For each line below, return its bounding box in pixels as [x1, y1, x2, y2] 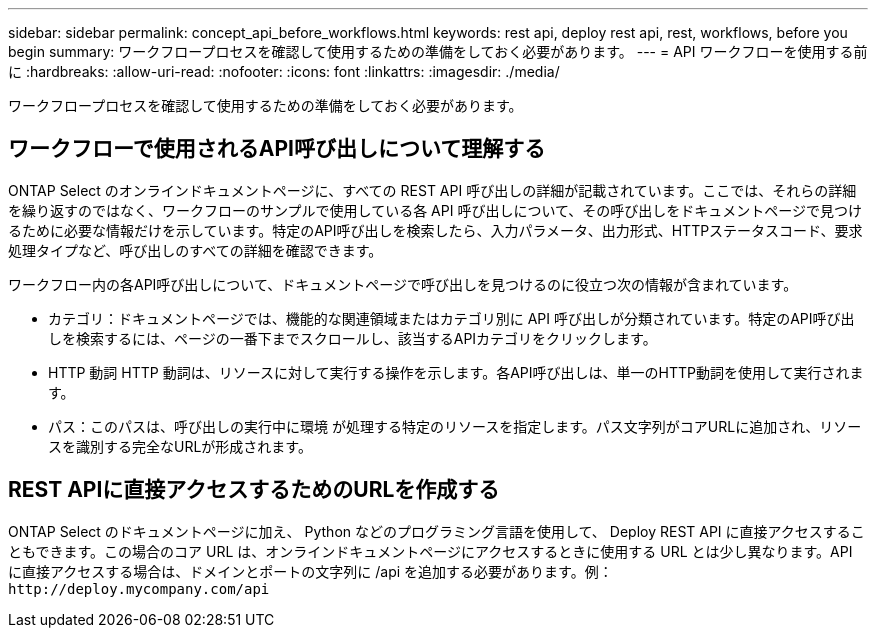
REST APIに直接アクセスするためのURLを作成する [8, 477, 500, 503]
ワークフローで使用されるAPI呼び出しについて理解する [8, 136, 546, 162]
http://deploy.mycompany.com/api [8, 580, 270, 597]
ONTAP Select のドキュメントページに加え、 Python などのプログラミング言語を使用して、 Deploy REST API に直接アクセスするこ [8, 522, 865, 540]
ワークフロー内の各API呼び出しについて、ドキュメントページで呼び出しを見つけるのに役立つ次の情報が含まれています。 [8, 275, 798, 293]
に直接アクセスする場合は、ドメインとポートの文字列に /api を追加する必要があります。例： [8, 562, 613, 580]
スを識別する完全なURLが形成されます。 [48, 437, 312, 455]
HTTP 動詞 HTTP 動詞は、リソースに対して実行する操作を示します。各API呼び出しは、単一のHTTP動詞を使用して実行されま [48, 363, 864, 381]
